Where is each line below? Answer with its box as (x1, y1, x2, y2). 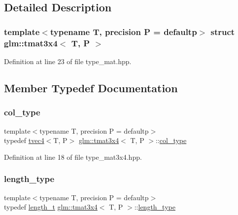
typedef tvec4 (4, 135, 44, 145)
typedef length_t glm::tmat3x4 (4, 202, 98, 212)
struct (210, 25, 235, 37)
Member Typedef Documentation (4, 80, 178, 95)
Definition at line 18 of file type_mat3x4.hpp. (4, 151, 142, 162)
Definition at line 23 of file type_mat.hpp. (4, 56, 132, 66)
